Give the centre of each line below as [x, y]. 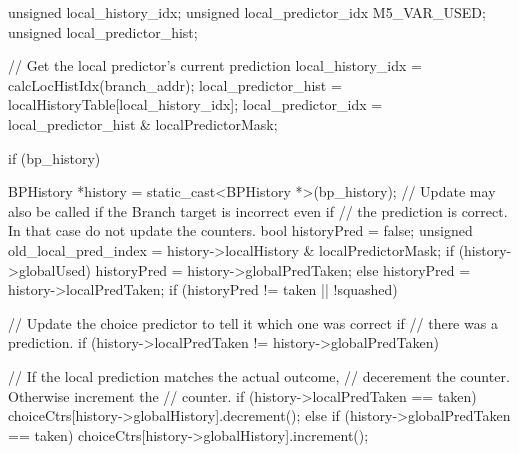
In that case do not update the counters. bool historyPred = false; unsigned [240, 230]
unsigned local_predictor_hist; [103, 31]
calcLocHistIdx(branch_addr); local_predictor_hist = [175, 84]
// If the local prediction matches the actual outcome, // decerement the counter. [259, 375]
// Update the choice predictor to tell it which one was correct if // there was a [253, 322]
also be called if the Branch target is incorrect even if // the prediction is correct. [258, 210]
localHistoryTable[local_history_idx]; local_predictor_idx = [195, 104]
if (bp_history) [54, 157]
